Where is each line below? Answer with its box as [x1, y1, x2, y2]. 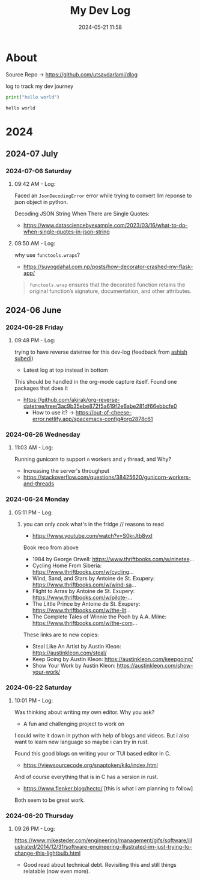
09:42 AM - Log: [14, 180, 56, 188]
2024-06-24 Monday [5, 495, 70, 503]
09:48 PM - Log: [14, 337, 55, 344]
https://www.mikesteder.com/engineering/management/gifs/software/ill [14, 837, 193, 844]
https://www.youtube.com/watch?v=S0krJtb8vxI [32, 532, 153, 539]
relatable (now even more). [23, 867, 91, 875]
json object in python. [14, 198, 68, 206]
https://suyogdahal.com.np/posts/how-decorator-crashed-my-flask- [23, 263, 193, 271]
